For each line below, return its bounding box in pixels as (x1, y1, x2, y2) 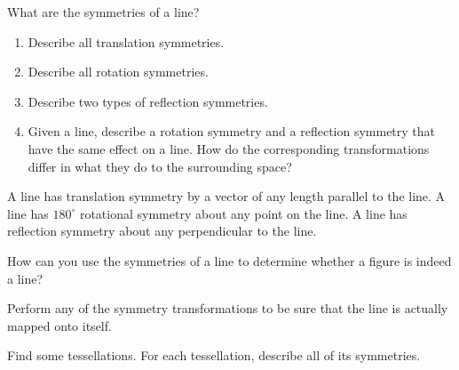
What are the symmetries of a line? (7, 3, 200, 20)
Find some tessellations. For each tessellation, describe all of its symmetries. (7, 346, 421, 365)
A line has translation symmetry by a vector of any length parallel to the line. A (7, 187, 446, 205)
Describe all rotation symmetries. (28, 62, 209, 81)
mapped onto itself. (7, 316, 112, 334)
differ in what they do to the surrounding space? (28, 157, 292, 175)
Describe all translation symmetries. (28, 32, 225, 51)
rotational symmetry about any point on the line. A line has (79, 204, 408, 222)
